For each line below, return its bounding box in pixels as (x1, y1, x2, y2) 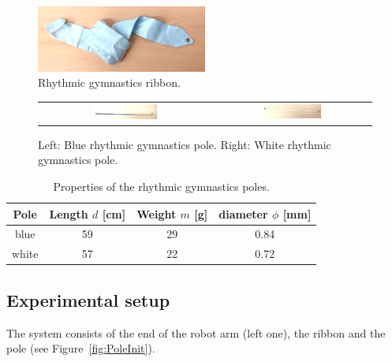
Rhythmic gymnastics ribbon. (38, 74, 181, 91)
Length (49, 205, 88, 222)
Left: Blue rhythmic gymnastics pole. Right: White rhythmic (38, 136, 331, 152)
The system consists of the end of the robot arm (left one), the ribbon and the (6, 324, 386, 341)
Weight (136, 205, 177, 222)
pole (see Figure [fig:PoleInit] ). (6, 340, 155, 356)
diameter (218, 205, 268, 222)
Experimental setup (6, 287, 170, 312)
